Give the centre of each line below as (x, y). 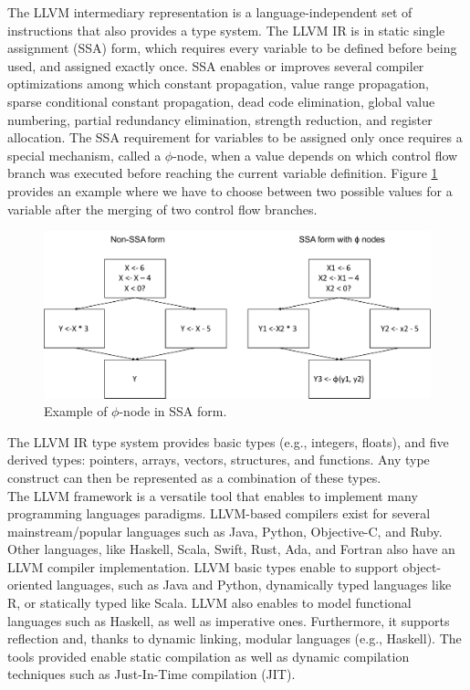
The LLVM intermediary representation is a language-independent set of (210, 12)
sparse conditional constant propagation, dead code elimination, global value (221, 101)
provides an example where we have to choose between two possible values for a (230, 190)
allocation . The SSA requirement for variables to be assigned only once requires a (235, 137)
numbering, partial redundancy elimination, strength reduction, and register (220, 119)
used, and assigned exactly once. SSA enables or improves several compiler (216, 65)
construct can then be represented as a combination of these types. (194, 477)
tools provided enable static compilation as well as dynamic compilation (209, 656)
